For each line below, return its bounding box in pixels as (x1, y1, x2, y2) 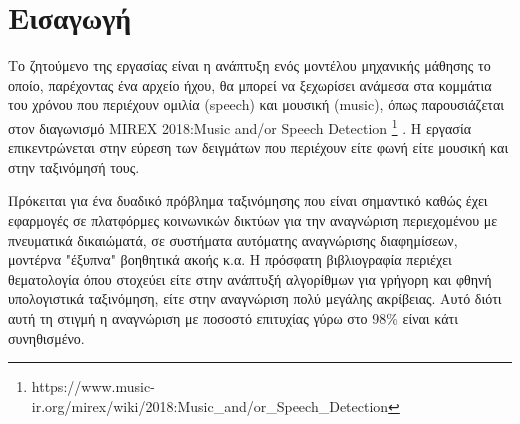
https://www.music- (31, 376, 155, 397)
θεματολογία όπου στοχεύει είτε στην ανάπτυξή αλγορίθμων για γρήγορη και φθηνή (8, 268, 492, 289)
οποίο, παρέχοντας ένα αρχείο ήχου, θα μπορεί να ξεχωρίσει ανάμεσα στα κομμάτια (8, 74, 492, 95)
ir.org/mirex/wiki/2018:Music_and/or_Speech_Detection (31, 395, 389, 416)
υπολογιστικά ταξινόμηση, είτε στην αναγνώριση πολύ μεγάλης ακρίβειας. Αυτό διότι (8, 288, 502, 309)
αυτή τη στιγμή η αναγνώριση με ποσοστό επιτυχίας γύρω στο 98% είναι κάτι (8, 307, 458, 328)
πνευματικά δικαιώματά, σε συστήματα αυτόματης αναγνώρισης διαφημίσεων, (8, 229, 458, 250)
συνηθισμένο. (8, 327, 85, 348)
